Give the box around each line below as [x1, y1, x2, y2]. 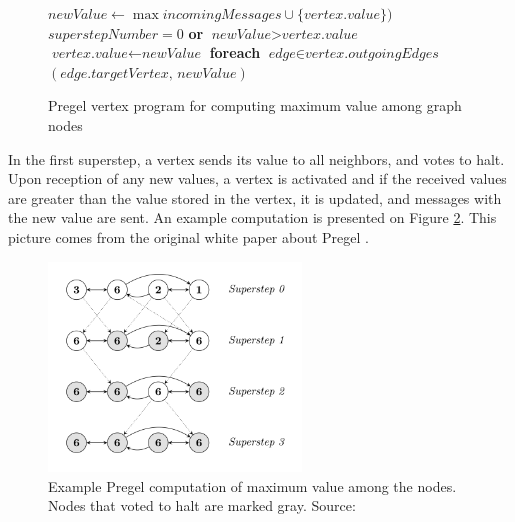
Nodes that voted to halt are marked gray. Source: [48, 495, 356, 516]
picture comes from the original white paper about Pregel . [8, 226, 369, 247]
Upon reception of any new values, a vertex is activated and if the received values [8, 168, 507, 189]
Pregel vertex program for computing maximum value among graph [48, 95, 462, 116]
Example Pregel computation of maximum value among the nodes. [48, 475, 457, 496]
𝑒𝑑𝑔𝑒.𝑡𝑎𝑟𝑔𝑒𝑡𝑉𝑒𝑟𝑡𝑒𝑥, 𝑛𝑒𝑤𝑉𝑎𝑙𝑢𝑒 [60, 66, 237, 81]
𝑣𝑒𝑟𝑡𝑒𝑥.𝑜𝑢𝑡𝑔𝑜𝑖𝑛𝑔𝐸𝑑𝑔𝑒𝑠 [305, 47, 439, 62]
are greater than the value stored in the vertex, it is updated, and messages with [8, 187, 502, 208]
